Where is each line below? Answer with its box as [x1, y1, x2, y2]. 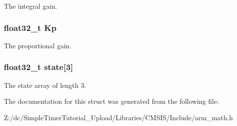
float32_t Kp [4, 21, 57, 33]
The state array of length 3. [4, 80, 86, 90]
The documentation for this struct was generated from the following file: [4, 96, 219, 106]
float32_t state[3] [4, 61, 73, 73]
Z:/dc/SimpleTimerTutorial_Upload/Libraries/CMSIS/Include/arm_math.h [4, 112, 233, 122]
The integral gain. [4, 1, 57, 11]
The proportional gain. [4, 40, 71, 50]
